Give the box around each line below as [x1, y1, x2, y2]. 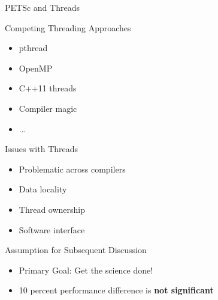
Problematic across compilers [19, 162, 126, 175]
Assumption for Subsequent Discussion [5, 243, 147, 256]
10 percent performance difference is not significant [19, 284, 214, 296]
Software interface [19, 223, 85, 236]
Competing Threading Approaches [5, 21, 131, 34]
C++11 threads [19, 82, 77, 94]
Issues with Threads [5, 142, 78, 155]
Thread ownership [19, 203, 86, 215]
